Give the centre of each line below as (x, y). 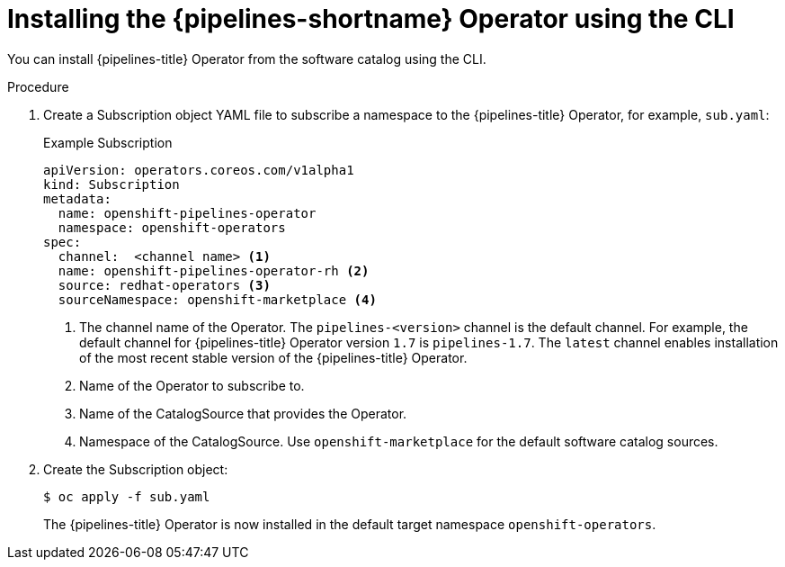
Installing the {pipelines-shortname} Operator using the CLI (371, 19)
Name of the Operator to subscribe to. (192, 385)
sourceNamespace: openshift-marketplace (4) (217, 299)
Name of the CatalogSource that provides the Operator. (243, 413)
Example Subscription (108, 142)
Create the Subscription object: (136, 469)
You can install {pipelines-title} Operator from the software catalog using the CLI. (247, 58)
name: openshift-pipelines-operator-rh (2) (214, 270)
